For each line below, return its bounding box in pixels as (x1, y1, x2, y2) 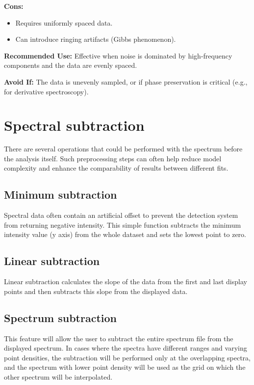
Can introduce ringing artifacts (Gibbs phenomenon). (15, 34, 176, 44)
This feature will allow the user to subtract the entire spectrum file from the (4, 333, 233, 343)
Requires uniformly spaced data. (15, 17, 113, 28)
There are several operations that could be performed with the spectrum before (4, 144, 243, 154)
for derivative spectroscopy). (4, 86, 89, 96)
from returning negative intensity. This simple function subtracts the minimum (4, 219, 241, 230)
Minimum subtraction (4, 187, 117, 202)
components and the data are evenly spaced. (4, 60, 137, 70)
